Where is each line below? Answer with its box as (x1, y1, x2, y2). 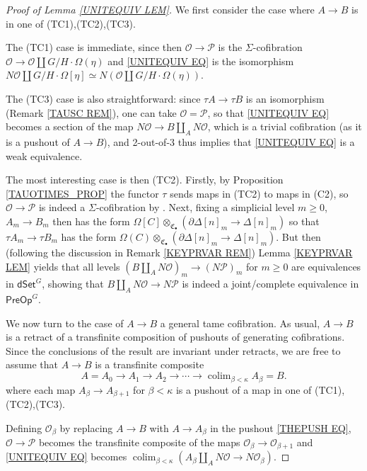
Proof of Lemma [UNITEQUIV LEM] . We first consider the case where (6, 2, 315, 16)
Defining (6, 420, 42, 435)
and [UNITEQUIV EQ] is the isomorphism (107, 53, 294, 68)
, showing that (42, 276, 104, 291)
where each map (6, 382, 76, 397)
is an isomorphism (245, 91, 325, 106)
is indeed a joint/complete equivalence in (182, 276, 359, 291)
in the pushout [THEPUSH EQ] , (210, 420, 351, 435)
